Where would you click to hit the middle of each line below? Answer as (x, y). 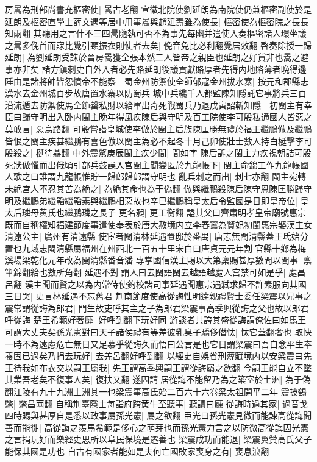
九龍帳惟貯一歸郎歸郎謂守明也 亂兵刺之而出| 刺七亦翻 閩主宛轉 (181, 176)
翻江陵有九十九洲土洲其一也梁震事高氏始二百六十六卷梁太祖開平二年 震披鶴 (156, 391)
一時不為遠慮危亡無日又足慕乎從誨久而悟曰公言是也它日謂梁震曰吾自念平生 (154, 343)
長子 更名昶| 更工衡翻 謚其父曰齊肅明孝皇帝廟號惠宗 (202, 212)
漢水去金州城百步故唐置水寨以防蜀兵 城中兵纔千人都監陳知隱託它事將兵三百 (156, 93)
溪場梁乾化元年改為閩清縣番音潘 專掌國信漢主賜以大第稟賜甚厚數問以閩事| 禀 (158, 260)
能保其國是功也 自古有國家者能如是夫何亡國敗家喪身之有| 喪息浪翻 (137, 451)
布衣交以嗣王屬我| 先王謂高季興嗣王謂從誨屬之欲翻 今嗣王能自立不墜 (175, 367)
